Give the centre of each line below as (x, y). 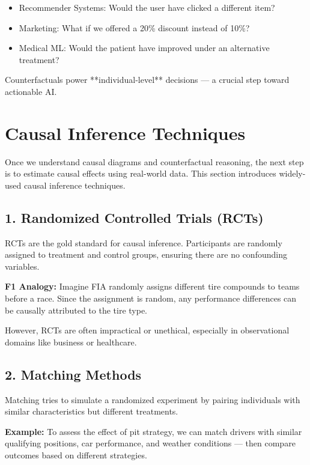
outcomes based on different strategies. (76, 455)
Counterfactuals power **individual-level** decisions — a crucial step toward (147, 80)
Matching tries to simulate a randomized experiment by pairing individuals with (153, 399)
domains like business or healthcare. (71, 342)
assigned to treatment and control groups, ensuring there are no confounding (146, 254)
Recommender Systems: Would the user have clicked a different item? (147, 7)
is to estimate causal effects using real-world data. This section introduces (141, 173)
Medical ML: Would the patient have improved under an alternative (144, 48)
